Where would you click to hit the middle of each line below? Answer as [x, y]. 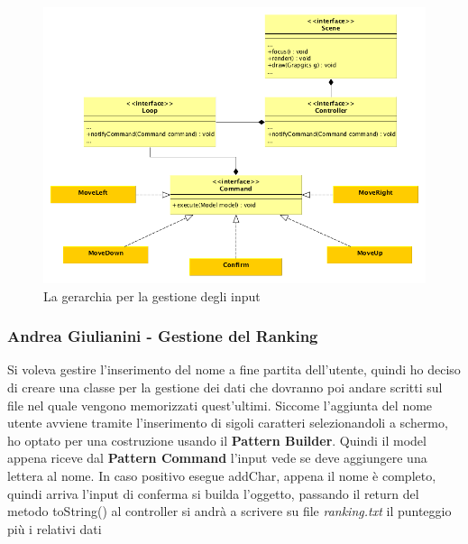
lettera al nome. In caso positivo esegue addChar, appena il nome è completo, [222, 475]
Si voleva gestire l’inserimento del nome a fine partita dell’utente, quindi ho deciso [234, 369]
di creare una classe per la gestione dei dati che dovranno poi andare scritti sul [225, 387]
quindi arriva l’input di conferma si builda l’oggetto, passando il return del [213, 493]
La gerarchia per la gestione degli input [152, 295]
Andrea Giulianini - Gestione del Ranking [163, 336]
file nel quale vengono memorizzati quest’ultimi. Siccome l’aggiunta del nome [220, 405]
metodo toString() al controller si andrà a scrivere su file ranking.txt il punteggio [229, 511]
